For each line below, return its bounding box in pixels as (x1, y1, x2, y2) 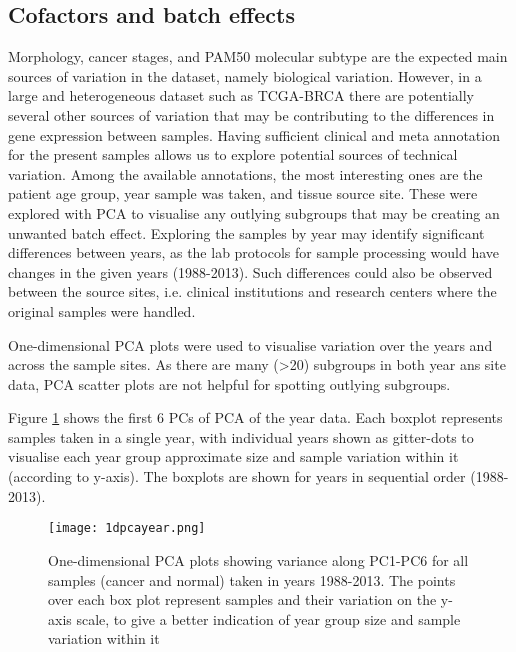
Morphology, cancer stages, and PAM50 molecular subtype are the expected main (8, 46, 508, 67)
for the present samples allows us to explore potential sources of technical (8, 144, 458, 165)
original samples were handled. (8, 300, 196, 321)
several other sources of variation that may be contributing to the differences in (8, 104, 495, 125)
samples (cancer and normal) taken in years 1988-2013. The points (48, 569, 456, 590)
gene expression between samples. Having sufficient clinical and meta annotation (8, 124, 500, 145)
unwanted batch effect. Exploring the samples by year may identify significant (8, 222, 485, 243)
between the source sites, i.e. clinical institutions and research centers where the (8, 281, 497, 302)
